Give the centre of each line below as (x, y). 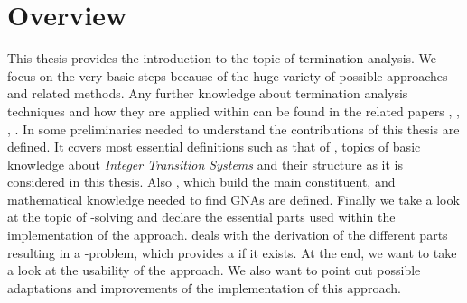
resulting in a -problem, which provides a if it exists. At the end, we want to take (232, 252)
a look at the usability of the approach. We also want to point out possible (214, 270)
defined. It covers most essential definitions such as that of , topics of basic (214, 147)
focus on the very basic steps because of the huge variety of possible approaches (228, 75)
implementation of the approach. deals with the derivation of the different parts (228, 235)
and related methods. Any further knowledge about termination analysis (208, 93)
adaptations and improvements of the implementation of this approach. (204, 287)
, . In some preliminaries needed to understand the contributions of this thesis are (233, 129)
